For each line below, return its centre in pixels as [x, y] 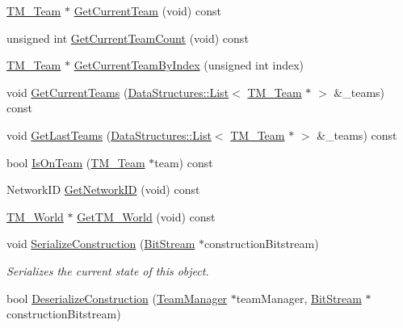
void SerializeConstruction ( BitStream [101, 244]
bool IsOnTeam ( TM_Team [76, 162]
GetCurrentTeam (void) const [147, 11]
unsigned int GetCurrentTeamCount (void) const [128, 38]
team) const [184, 162]
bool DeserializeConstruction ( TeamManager [117, 298]
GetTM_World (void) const [146, 216]
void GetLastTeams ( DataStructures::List [109, 135]
